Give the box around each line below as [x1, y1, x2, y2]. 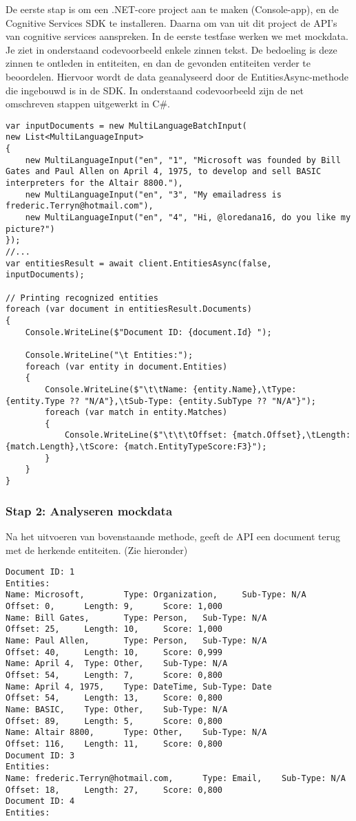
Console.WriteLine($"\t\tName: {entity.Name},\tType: [45, 384, 297, 394]
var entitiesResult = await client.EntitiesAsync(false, [6, 258, 272, 268]
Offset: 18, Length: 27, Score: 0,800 [6, 785, 222, 795]
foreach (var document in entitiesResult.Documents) [6, 304, 252, 314]
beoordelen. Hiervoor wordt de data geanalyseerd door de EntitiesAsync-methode [6, 69, 349, 83]
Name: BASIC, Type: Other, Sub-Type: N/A [6, 705, 228, 715]
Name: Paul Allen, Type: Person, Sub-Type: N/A [6, 636, 267, 646]
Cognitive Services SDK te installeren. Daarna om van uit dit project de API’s [6, 15, 337, 30]
